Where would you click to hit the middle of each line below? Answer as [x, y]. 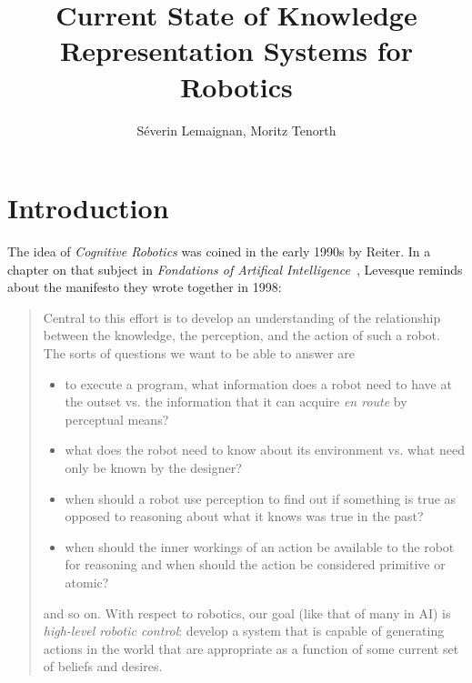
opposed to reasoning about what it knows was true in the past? [244, 516]
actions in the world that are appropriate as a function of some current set [251, 648]
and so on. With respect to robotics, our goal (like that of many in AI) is [247, 613]
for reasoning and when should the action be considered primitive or [255, 564]
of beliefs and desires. [103, 666]
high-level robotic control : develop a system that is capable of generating [244, 631]
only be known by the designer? [153, 467]
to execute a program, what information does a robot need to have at [258, 383]
